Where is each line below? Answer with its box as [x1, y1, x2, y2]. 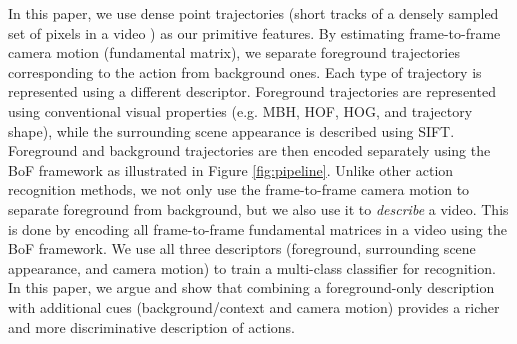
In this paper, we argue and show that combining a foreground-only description [8, 277, 495, 298]
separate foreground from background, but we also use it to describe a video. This [8, 198, 509, 219]
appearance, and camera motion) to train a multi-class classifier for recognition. [8, 257, 496, 278]
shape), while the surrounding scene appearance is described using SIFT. [8, 120, 455, 141]
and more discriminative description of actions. [8, 316, 295, 337]
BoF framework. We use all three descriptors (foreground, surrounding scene [8, 238, 476, 259]
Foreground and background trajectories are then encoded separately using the [8, 140, 491, 161]
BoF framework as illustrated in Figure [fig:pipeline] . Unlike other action [8, 159, 454, 180]
